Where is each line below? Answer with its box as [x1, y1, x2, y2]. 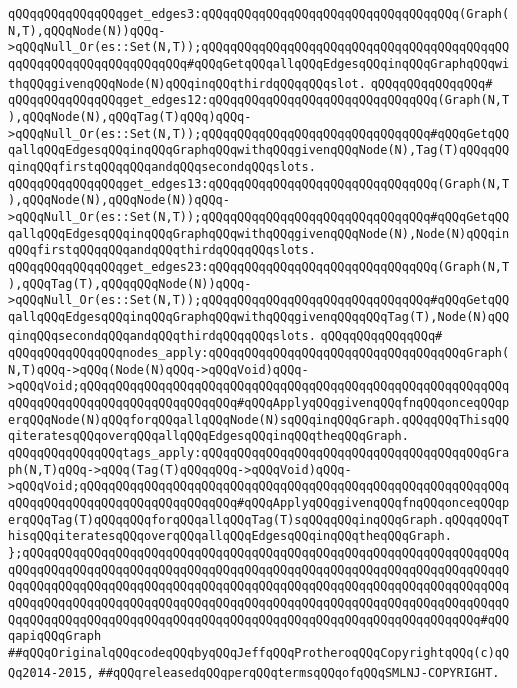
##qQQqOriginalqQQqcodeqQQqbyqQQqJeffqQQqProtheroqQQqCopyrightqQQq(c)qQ [8, 645, 510, 660]
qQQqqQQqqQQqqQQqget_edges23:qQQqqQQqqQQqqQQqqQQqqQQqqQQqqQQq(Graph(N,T [8, 259, 510, 274]
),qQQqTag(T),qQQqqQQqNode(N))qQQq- [8, 276, 252, 291]
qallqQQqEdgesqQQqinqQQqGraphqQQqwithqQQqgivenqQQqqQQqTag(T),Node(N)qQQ [8, 309, 510, 324]
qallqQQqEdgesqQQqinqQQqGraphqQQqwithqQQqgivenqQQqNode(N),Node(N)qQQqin [8, 226, 510, 241]
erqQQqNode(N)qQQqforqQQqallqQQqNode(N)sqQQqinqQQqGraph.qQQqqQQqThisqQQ [8, 412, 510, 427]
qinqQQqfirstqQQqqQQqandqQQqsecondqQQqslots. [8, 159, 316, 174]
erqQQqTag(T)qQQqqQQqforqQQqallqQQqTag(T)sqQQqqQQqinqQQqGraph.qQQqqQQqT [8, 512, 510, 527]
